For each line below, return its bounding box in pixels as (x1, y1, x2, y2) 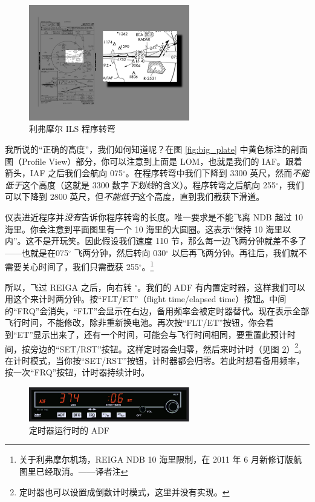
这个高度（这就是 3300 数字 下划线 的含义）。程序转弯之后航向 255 (22, 178, 276, 191)
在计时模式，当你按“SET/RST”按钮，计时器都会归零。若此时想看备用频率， (5, 354, 305, 366)
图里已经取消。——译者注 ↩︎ (19, 464, 128, 477)
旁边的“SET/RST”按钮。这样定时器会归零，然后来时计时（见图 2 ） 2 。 (30, 340, 307, 355)
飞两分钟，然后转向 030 (74, 246, 166, 259)
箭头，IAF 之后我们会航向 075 (5, 167, 123, 179)
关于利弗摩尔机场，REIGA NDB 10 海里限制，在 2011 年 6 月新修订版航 (19, 453, 302, 466)
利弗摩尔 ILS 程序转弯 (29, 122, 115, 135)
